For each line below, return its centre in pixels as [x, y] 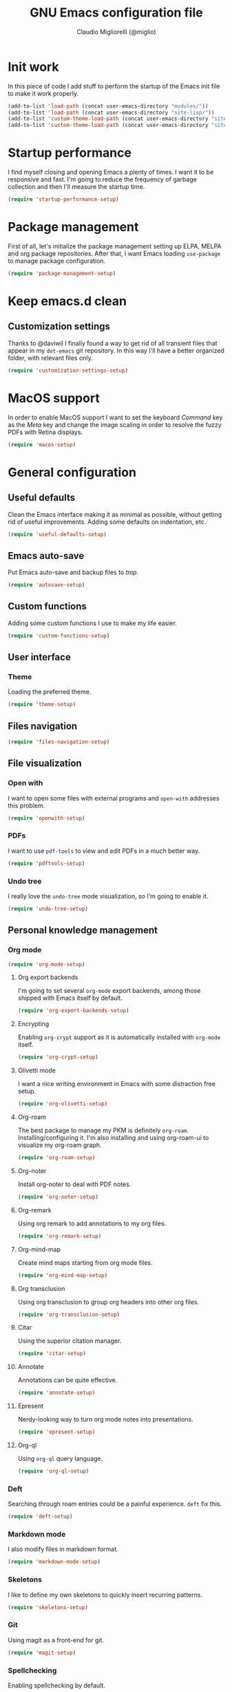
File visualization [45, 764]
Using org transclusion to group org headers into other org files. [108, 1301]
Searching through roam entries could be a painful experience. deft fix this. [115, 1504]
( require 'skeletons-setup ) [48, 1607]
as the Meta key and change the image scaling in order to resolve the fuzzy [115, 424]
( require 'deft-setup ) [40, 1517]
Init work [33, 67]
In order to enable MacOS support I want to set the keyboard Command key [115, 417]
